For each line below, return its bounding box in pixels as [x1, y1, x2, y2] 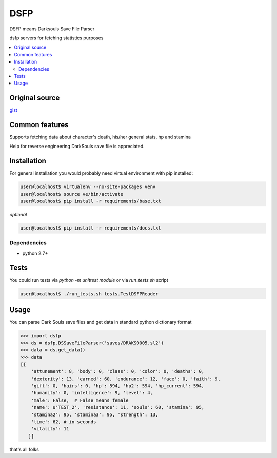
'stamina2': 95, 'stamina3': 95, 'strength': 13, [31, 411, 159, 418]
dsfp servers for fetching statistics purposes [9, 35, 104, 41]
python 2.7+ [22, 250, 48, 256]
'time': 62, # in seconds [31, 419, 96, 425]
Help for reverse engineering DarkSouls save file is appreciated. [9, 143, 145, 150]
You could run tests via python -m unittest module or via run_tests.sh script [9, 277, 169, 283]
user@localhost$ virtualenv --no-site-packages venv [20, 184, 156, 190]
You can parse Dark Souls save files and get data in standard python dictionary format [9, 319, 192, 325]
